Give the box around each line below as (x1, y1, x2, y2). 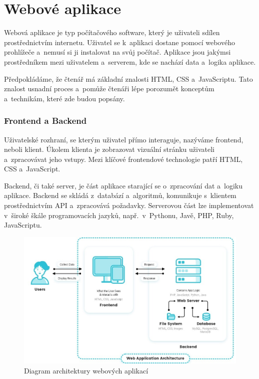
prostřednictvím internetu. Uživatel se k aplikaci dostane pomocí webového (4, 37, 235, 47)
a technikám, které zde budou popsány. (4, 93, 125, 103)
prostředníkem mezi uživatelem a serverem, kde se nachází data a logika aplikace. (4, 56, 256, 67)
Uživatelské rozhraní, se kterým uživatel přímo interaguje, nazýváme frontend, (4, 134, 243, 144)
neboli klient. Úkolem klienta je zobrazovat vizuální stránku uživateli (4, 144, 214, 154)
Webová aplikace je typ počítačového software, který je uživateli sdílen (4, 27, 220, 38)
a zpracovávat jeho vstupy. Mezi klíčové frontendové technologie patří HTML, (4, 153, 243, 164)
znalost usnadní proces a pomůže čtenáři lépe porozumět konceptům (4, 83, 214, 94)
